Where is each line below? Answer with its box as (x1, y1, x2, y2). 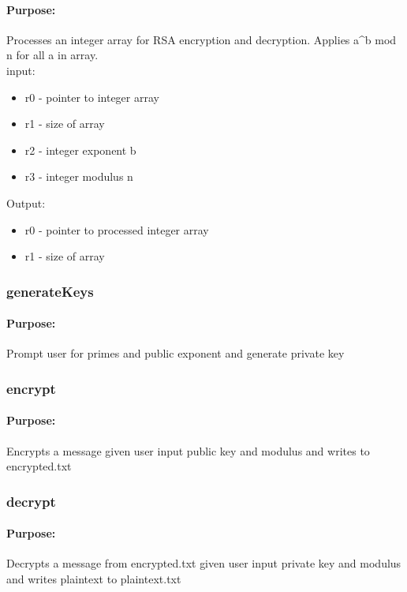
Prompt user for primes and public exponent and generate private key (6, 345, 345, 362)
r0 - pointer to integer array (24, 88, 159, 105)
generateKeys (6, 281, 94, 301)
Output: (6, 194, 46, 211)
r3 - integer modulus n (24, 168, 133, 185)
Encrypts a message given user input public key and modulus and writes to (6, 442, 370, 459)
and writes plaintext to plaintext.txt (6, 571, 181, 587)
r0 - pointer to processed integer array (24, 221, 209, 238)
